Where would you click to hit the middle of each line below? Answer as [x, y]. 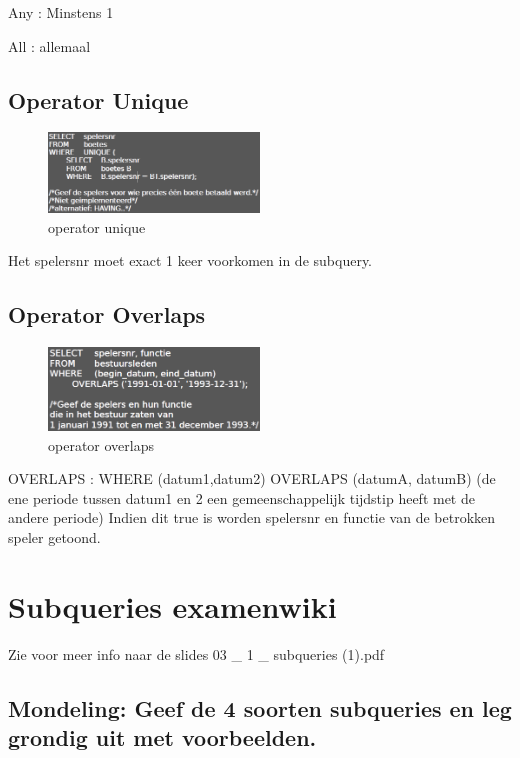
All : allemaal [49, 45]
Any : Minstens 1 [61, 12]
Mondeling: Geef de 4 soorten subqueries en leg [260, 707]
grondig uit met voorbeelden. [162, 737]
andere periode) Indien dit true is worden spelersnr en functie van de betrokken [252, 517]
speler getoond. [54, 537]
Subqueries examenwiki [172, 605]
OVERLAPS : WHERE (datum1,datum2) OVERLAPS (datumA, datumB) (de [252, 478]
